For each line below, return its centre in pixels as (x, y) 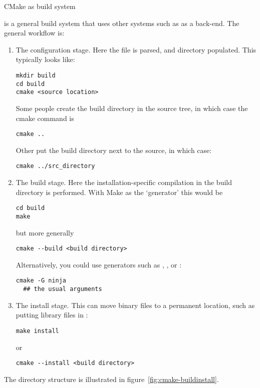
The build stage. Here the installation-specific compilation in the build (124, 182)
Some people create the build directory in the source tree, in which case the (132, 108)
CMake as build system (40, 6)
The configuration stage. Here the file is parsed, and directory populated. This (136, 49)
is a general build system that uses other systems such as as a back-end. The (122, 23)
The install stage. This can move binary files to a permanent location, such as (135, 305)
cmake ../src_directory (55, 166)
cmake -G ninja (41, 281)
